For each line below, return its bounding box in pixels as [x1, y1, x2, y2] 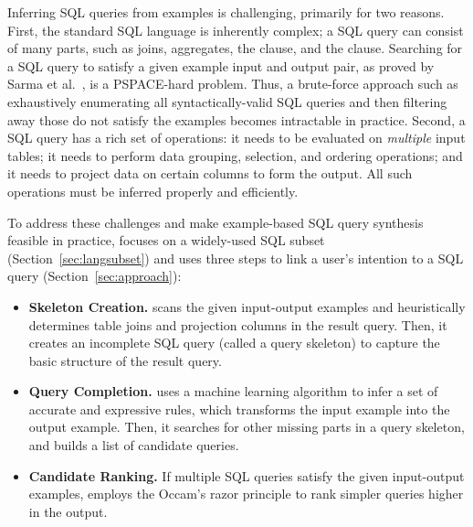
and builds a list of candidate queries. [28, 436, 239, 455]
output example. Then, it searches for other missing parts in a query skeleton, [28, 417, 465, 436]
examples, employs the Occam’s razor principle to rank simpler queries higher [28, 484, 464, 503]
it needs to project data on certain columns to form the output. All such [7, 164, 413, 183]
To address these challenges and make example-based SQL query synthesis [7, 212, 424, 231]
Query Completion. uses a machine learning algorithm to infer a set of [28, 382, 438, 401]
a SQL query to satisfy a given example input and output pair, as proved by [7, 56, 435, 75]
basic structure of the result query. [28, 350, 222, 370]
